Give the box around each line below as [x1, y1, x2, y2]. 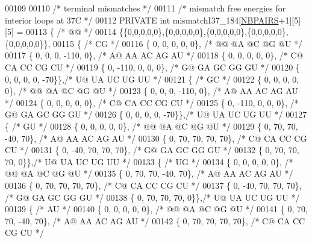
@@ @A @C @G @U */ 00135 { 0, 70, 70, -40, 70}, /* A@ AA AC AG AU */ [5, 167, 293, 180]
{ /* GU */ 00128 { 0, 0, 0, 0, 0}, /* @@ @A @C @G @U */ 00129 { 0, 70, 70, [5, 119, 298, 132]
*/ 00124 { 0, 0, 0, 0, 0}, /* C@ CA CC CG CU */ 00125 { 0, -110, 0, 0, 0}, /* [5, 96, 299, 109]
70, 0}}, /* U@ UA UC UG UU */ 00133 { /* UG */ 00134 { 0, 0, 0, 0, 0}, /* [5, 155, 293, 168]
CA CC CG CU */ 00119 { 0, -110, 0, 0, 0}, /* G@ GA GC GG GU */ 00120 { [5, 60, 300, 73]
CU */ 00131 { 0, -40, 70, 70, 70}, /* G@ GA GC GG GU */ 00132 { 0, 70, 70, [5, 144, 299, 156]
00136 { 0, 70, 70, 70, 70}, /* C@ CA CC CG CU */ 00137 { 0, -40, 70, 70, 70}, [5, 178, 302, 191]
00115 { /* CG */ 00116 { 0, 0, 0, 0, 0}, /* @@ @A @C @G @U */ [53, 37, 303, 49]
